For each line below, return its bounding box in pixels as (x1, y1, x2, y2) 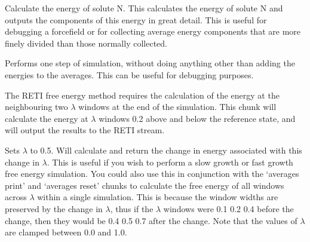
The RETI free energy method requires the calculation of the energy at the (5, 88, 280, 101)
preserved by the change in (5, 202, 103, 215)
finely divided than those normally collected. (5, 36, 167, 49)
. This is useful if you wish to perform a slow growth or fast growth (47, 155, 293, 168)
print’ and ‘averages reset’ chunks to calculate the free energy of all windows (5, 179, 284, 191)
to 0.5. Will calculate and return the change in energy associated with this (30, 143, 302, 156)
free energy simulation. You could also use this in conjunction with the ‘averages (5, 167, 299, 180)
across (5, 191, 27, 203)
